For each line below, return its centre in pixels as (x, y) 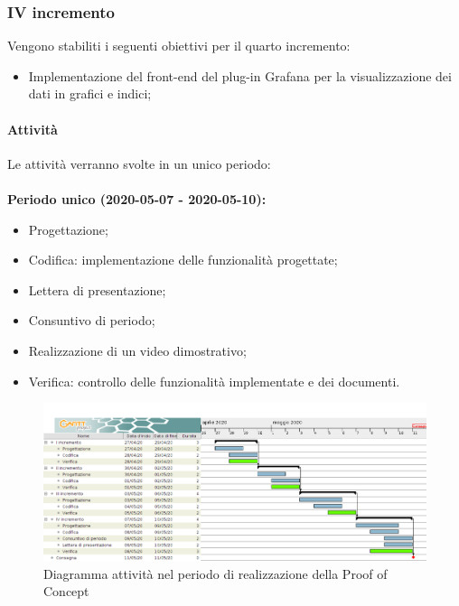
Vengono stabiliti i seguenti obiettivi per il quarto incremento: (179, 46)
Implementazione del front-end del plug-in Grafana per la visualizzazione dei (240, 75)
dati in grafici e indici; (90, 93)
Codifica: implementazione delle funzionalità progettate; (183, 260)
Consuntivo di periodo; (92, 320)
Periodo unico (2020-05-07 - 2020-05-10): (137, 198)
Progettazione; (68, 229)
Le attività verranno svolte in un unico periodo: (139, 163)
